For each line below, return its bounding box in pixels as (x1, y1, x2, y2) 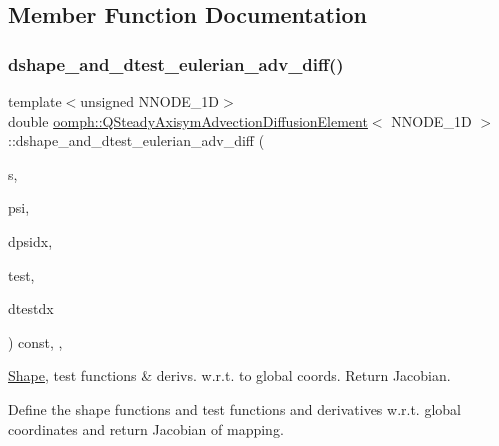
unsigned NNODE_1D (80, 91, 220, 111)
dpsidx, (8, 230, 53, 251)
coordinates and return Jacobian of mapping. (8, 418, 284, 439)
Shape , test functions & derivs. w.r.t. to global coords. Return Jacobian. (8, 365, 451, 386)
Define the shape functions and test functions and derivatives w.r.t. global (8, 398, 461, 419)
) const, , (8, 331, 63, 352)
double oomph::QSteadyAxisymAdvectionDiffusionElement (8, 110, 368, 131)
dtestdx (8, 298, 54, 319)
